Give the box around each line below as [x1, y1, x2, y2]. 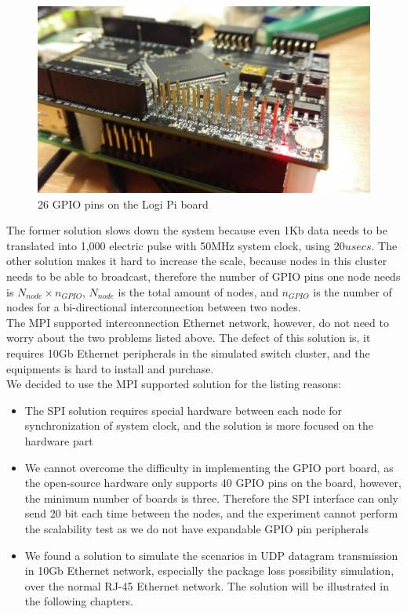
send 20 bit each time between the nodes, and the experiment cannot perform [24, 505, 398, 521]
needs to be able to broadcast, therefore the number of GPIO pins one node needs [6, 268, 401, 285]
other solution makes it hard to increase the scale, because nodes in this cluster [6, 253, 387, 269]
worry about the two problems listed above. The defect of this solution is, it [6, 329, 371, 346]
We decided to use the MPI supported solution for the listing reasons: [6, 376, 342, 392]
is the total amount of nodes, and [118, 283, 278, 300]
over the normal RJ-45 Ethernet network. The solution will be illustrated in [24, 577, 389, 594]
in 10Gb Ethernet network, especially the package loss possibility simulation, [24, 562, 394, 579]
